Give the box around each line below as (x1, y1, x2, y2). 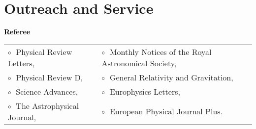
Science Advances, (16, 85, 78, 97)
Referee (4, 26, 31, 37)
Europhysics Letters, (109, 85, 180, 97)
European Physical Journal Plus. (109, 105, 223, 117)
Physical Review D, (16, 71, 83, 83)
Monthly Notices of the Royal (109, 46, 212, 57)
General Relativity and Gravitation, (109, 71, 233, 83)
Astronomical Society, (101, 57, 177, 69)
